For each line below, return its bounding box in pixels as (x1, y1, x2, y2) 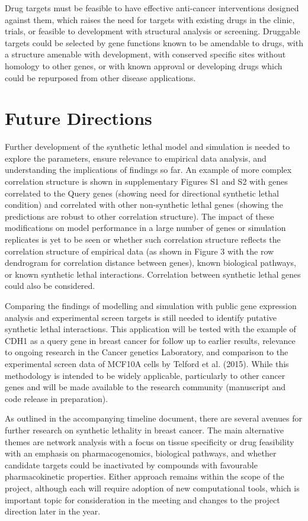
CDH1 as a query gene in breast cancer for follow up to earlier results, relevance (5, 334, 296, 346)
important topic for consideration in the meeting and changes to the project (5, 493, 280, 506)
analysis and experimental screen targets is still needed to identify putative (5, 311, 277, 323)
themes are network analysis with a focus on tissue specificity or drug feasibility (5, 435, 294, 448)
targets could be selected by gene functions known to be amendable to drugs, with (5, 36, 303, 49)
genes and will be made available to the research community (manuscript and (5, 381, 285, 393)
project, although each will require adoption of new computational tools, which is (5, 481, 300, 494)
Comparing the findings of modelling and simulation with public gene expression (5, 300, 297, 311)
